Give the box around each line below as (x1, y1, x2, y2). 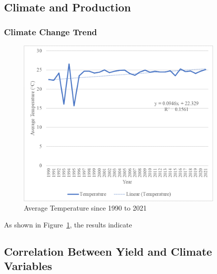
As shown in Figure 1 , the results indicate (4, 219, 132, 229)
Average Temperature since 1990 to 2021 (24, 203, 147, 213)
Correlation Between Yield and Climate (4, 243, 212, 259)
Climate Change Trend (4, 25, 97, 38)
